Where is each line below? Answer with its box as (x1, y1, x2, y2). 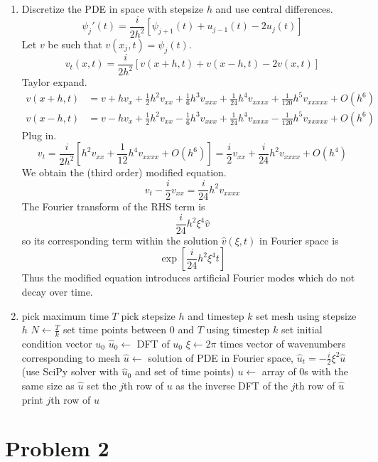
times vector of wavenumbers (220, 335, 345, 350)
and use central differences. (215, 1, 333, 16)
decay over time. (21, 284, 93, 299)
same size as (21, 377, 75, 392)
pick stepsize (121, 308, 175, 323)
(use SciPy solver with (21, 364, 119, 379)
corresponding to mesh (21, 350, 121, 365)
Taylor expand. (21, 75, 87, 90)
